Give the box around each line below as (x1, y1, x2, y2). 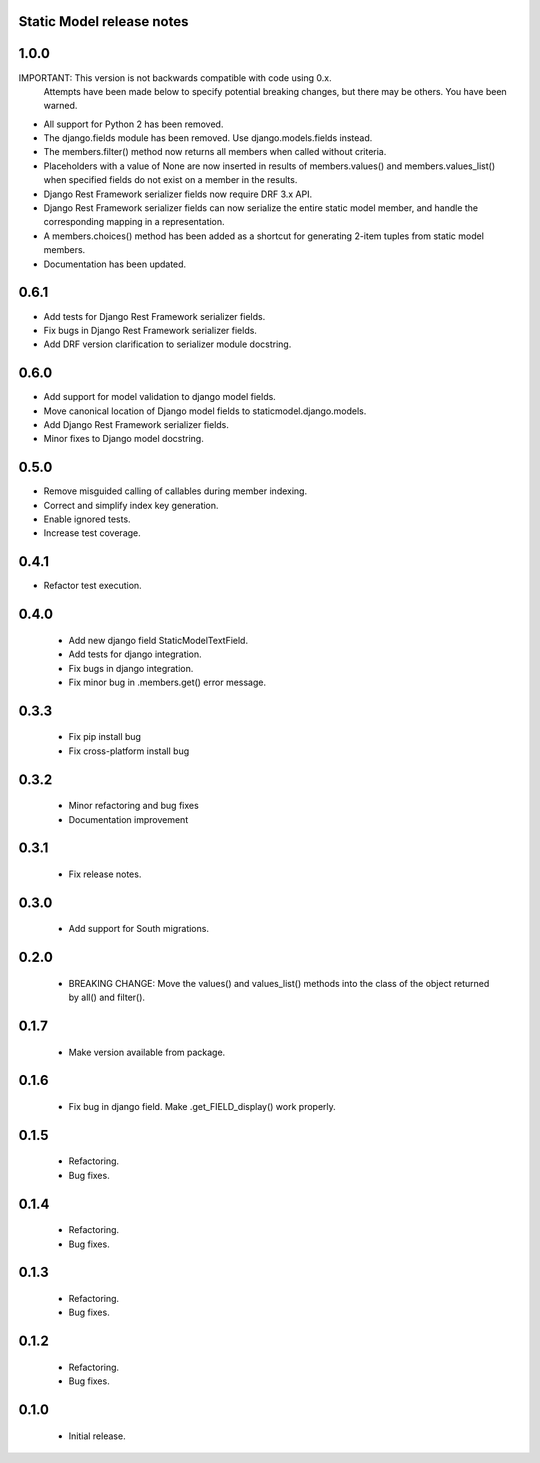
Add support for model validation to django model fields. (43, 391, 277, 403)
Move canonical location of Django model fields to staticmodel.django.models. (43, 405, 367, 417)
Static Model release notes (18, 13, 189, 30)
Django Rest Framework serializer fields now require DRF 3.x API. (43, 188, 313, 200)
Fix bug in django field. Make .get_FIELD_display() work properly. (68, 1100, 337, 1112)
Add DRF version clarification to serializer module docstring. (43, 338, 292, 350)
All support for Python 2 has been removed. (43, 118, 224, 130)
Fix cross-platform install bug (68, 745, 190, 757)
